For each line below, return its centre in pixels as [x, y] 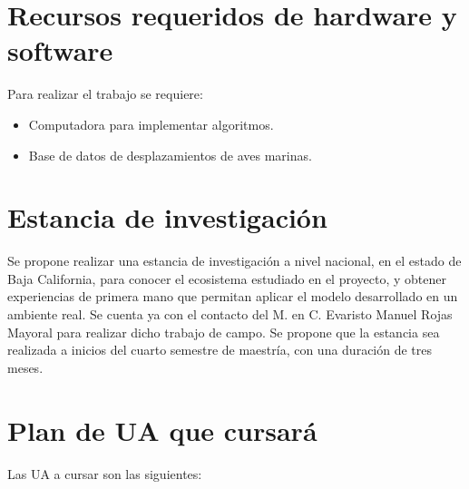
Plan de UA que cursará [162, 430]
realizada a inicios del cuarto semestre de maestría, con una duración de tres [220, 350]
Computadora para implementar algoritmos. [151, 124]
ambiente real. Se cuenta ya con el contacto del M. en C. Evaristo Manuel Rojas [230, 314]
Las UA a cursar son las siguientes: [105, 473]
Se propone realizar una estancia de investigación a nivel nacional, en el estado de [234, 261]
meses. [25, 367]
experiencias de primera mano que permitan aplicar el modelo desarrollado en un [233, 296]
